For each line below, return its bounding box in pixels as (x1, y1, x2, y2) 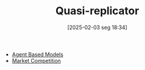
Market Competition (11, 57, 61, 64)
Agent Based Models (11, 50, 64, 58)
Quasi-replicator (55, 4, 139, 18)
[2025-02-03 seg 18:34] (67, 24, 128, 31)
